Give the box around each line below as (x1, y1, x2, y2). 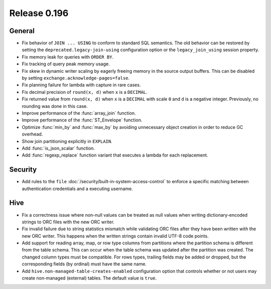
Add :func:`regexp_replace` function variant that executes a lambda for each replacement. (22, 152, 208, 158)
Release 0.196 (9, 8, 69, 19)
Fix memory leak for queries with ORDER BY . (22, 54, 114, 60)
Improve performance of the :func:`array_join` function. (22, 110, 136, 116)
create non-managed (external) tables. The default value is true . (22, 275, 157, 281)
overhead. (22, 131, 43, 137)
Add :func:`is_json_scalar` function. (22, 145, 95, 151)
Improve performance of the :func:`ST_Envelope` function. (22, 117, 143, 123)
